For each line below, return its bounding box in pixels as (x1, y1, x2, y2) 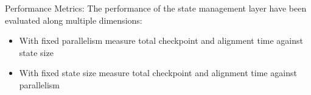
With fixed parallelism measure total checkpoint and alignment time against (19, 34, 303, 47)
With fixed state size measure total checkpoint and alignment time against (19, 66, 297, 79)
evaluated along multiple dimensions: (5, 13, 142, 26)
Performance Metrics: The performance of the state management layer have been (5, 2, 307, 14)
